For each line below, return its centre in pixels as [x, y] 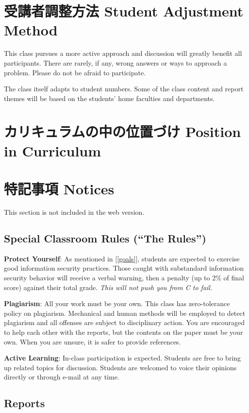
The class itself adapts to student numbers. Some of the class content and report [124, 89]
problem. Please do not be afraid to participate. [75, 72]
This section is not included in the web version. [74, 212]
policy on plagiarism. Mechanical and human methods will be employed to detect [125, 313]
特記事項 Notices [59, 189]
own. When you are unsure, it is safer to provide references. [92, 341]
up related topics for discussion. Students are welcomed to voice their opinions [120, 367]
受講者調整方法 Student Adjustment [124, 11]
